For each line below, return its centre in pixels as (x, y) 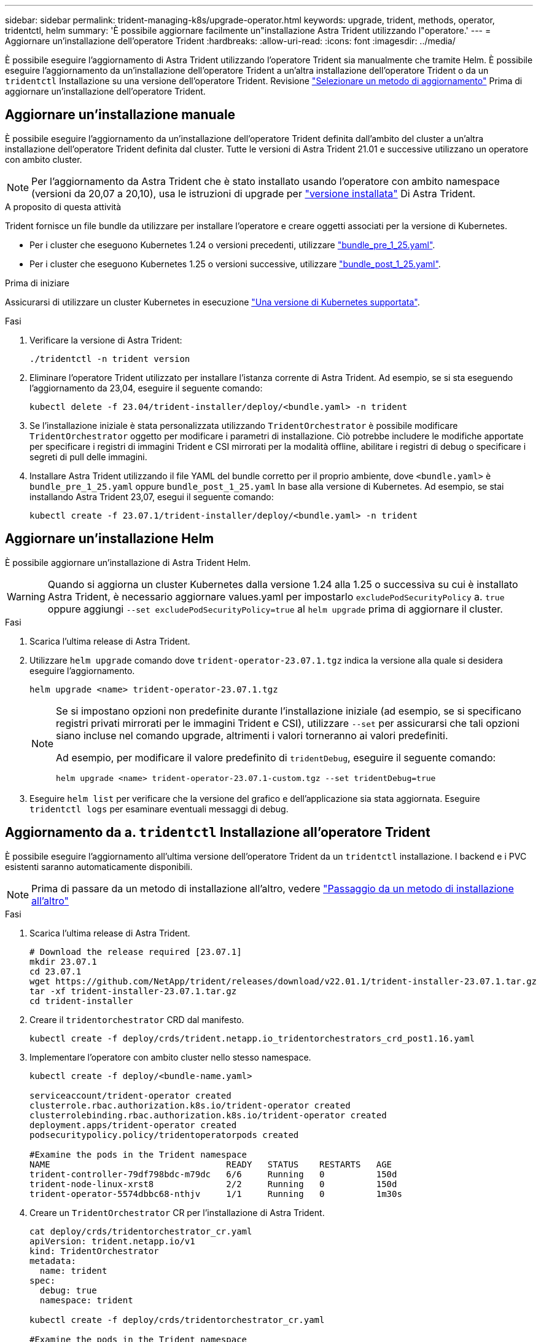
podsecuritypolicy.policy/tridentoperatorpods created (164, 1135)
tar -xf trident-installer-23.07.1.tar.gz (133, 991)
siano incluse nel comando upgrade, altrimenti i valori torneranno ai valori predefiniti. (252, 735)
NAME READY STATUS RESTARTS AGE (211, 1164)
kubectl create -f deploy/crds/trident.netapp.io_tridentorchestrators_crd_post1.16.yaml (252, 1038)
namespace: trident (86, 1300)
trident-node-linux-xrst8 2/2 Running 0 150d (213, 1184)
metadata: (53, 1261)
